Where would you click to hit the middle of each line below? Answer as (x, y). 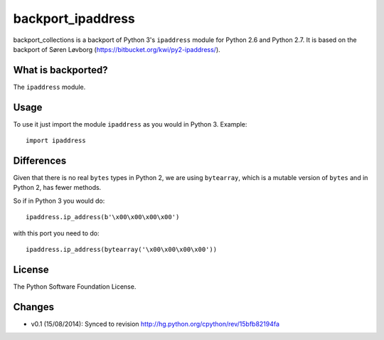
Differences (40, 160)
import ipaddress (56, 141)
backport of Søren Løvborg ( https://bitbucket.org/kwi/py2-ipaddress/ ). (117, 49)
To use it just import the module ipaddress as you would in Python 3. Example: (130, 124)
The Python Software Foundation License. (75, 286)
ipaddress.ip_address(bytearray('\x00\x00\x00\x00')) (121, 249)
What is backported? (60, 70)
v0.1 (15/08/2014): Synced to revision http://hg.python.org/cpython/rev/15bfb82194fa (155, 324)
